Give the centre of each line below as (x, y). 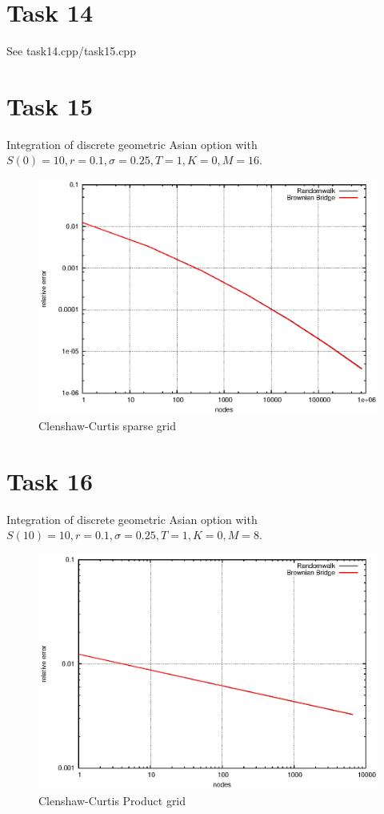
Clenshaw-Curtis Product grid (112, 800)
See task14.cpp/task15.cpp (71, 51)
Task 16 (50, 480)
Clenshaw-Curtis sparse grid (107, 426)
